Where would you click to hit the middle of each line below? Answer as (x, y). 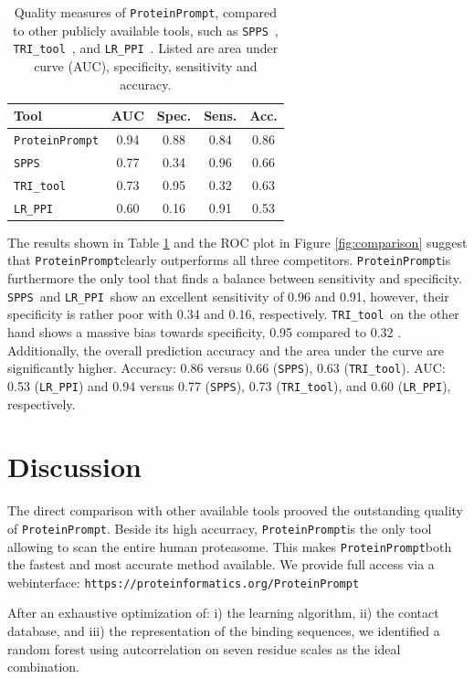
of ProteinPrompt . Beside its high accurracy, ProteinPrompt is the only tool (220, 528)
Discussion (74, 467)
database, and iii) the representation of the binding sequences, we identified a (224, 631)
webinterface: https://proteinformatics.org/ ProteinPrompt (184, 582)
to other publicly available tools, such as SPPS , (146, 30)
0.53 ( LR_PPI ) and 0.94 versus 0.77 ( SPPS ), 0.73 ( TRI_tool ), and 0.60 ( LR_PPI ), (229, 385)
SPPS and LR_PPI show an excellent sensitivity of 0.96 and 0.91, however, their (228, 296)
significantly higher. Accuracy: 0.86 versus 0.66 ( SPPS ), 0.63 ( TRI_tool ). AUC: (226, 368)
